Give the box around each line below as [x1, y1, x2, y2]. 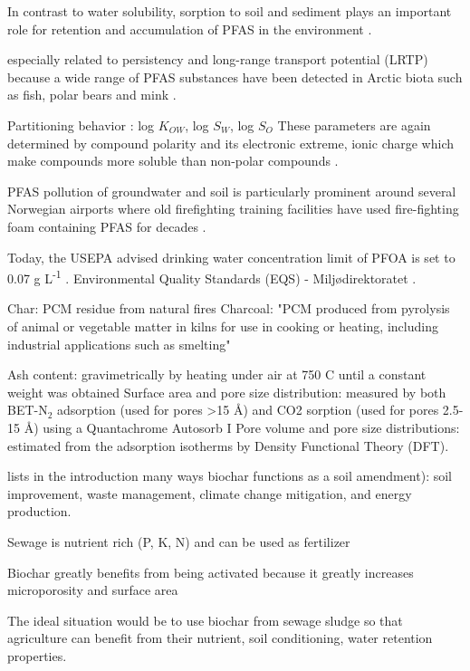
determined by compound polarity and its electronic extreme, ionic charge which [7, 133, 454, 152]
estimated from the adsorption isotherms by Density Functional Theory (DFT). [7, 436, 449, 455]
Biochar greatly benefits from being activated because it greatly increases [7, 562, 414, 581]
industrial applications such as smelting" [7, 334, 231, 353]
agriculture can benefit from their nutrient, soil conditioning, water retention [7, 628, 433, 647]
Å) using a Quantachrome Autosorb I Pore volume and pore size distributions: [24, 417, 460, 436]
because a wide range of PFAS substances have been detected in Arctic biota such [7, 67, 463, 86]
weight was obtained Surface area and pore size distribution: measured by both [7, 382, 446, 401]
